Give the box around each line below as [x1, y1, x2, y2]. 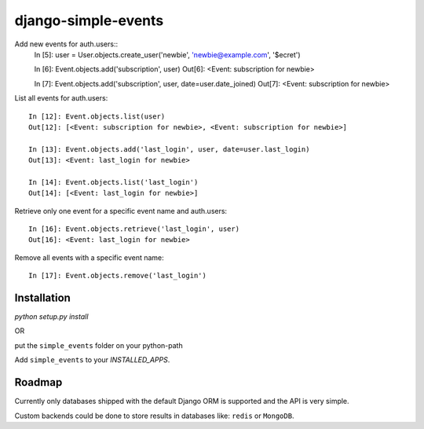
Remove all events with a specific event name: [14, 252, 164, 262]
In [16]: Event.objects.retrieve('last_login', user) [28, 225, 239, 233]
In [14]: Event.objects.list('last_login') [28, 178, 199, 186]
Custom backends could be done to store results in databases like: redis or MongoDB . [14, 411, 294, 420]
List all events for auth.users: [14, 93, 108, 103]
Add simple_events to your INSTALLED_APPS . [14, 355, 170, 365]
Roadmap [14, 376, 63, 389]
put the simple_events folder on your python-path [14, 340, 184, 350]
